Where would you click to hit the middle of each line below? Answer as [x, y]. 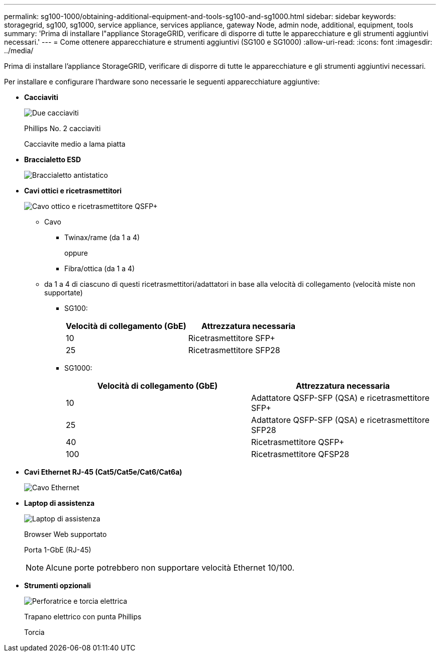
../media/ [19, 50]
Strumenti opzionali [58, 585]
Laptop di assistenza [60, 503]
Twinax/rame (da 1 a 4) [102, 237]
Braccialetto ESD [53, 159]
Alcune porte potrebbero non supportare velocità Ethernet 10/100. [170, 568]
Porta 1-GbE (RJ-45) [58, 550]
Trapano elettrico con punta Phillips [83, 617]
